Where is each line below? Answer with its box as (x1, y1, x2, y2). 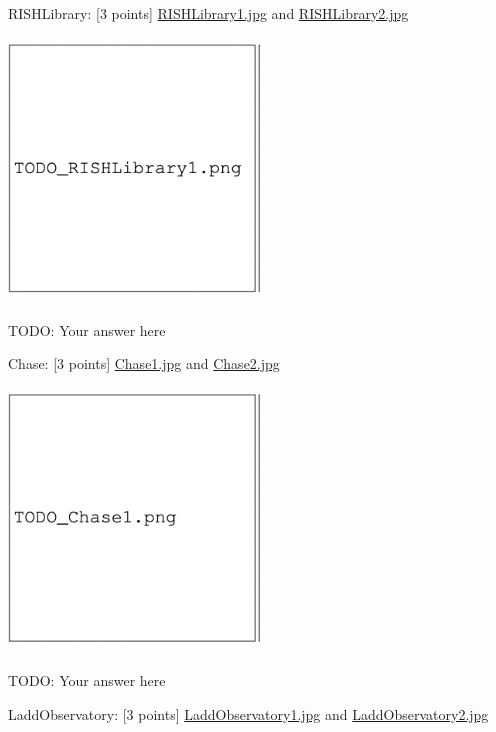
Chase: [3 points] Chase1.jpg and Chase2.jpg (8, 353, 280, 374)
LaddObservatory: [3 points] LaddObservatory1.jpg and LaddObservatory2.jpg (8, 703, 489, 724)
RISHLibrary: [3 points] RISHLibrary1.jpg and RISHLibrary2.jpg (8, 3, 409, 23)
